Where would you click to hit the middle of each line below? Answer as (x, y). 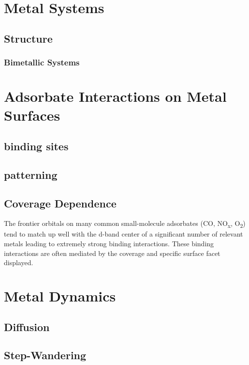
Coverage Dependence (60, 203)
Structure (28, 38)
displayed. (19, 262)
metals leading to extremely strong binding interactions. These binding (109, 244)
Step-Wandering (45, 355)
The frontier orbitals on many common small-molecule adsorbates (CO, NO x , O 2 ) (125, 224)
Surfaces (32, 115)
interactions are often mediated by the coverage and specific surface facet (112, 253)
